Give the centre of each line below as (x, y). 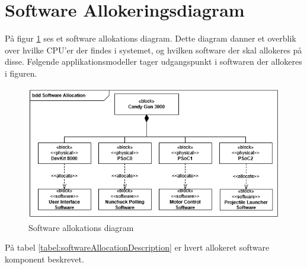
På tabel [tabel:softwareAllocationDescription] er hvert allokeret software (137, 247)
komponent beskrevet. (44, 259)
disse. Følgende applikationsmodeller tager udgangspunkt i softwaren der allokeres (153, 61)
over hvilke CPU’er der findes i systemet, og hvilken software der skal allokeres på (153, 50)
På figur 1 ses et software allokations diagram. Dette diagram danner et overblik (151, 38)
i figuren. (21, 73)
